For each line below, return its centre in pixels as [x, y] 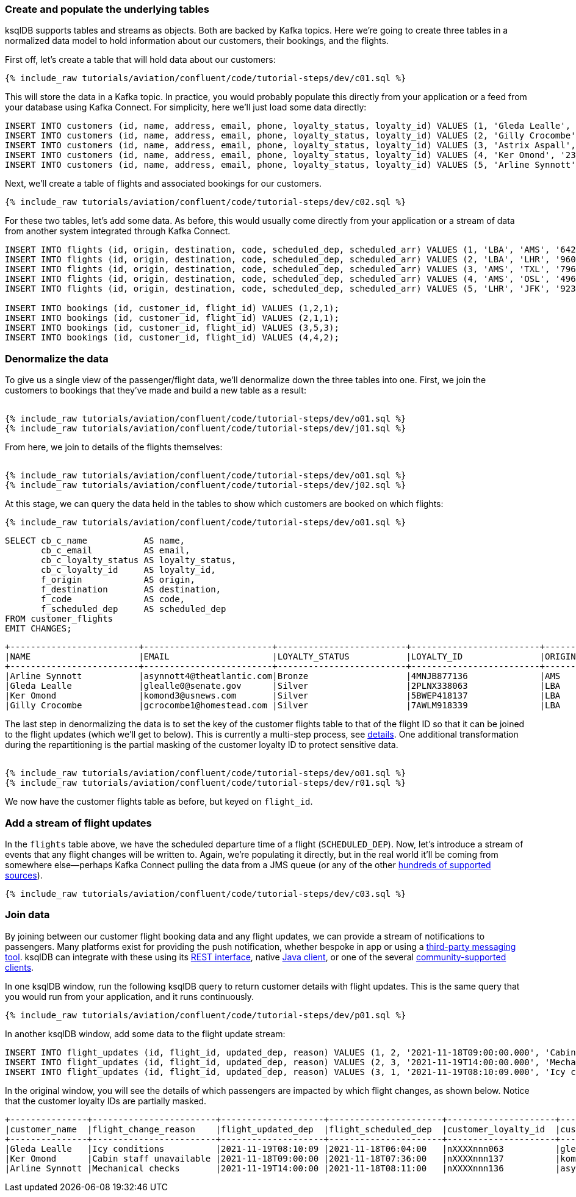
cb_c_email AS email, [116, 551]
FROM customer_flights [59, 619]
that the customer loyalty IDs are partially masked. [106, 1101]
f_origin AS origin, [118, 580]
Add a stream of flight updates [78, 823]
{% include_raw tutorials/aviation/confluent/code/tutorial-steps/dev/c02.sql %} [206, 202]
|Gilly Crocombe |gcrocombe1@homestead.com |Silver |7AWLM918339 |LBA [283, 706]
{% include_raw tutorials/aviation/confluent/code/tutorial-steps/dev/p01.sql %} [206, 1015]
